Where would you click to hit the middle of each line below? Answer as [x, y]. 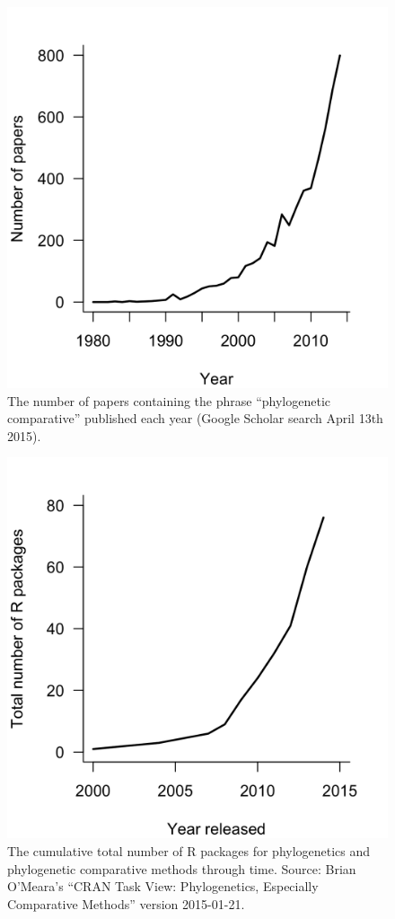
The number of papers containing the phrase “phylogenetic [169, 400]
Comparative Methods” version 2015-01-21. [126, 903]
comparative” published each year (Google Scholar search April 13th [195, 418]
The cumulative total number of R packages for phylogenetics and [189, 850]
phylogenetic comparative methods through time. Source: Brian [182, 868]
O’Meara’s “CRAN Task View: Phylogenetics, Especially [163, 886]
